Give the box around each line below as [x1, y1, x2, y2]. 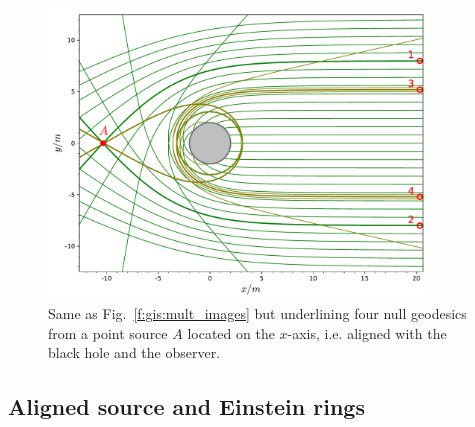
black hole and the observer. [48, 342, 221, 363]
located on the [187, 322, 275, 343]
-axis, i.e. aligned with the [287, 322, 447, 343]
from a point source [48, 322, 168, 343]
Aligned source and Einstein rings [8, 391, 365, 422]
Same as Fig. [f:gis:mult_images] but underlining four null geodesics [48, 303, 467, 323]
